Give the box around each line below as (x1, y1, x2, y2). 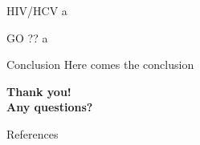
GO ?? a (6, 29, 48, 46)
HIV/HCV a (6, 2, 67, 18)
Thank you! (6, 83, 71, 99)
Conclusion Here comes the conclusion (6, 56, 194, 73)
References (6, 125, 59, 142)
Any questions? (6, 99, 93, 115)
